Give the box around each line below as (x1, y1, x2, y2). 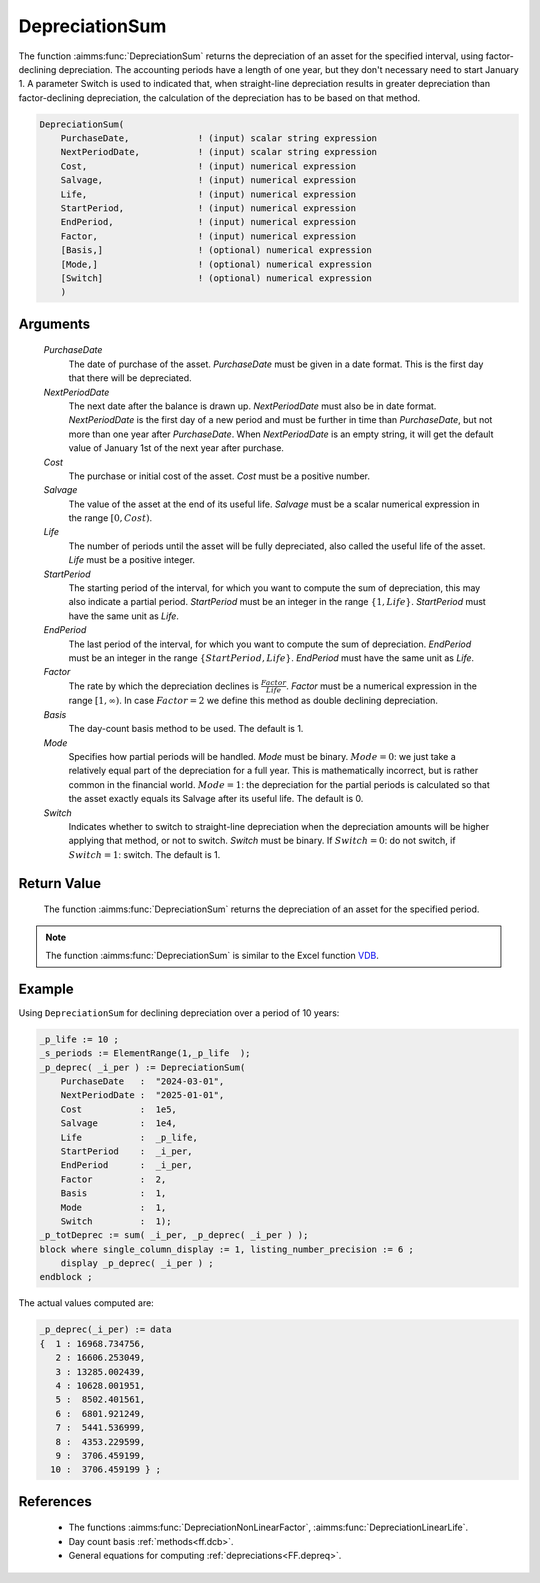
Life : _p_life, (60, 1131, 199, 1143)
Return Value (18, 875, 102, 892)
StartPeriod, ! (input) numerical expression (60, 203, 357, 214)
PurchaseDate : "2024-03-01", (60, 1076, 225, 1087)
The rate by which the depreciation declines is (68, 680, 259, 692)
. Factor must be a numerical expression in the (285, 680, 478, 692)
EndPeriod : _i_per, (60, 1160, 194, 1171)
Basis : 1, (60, 1188, 167, 1199)
